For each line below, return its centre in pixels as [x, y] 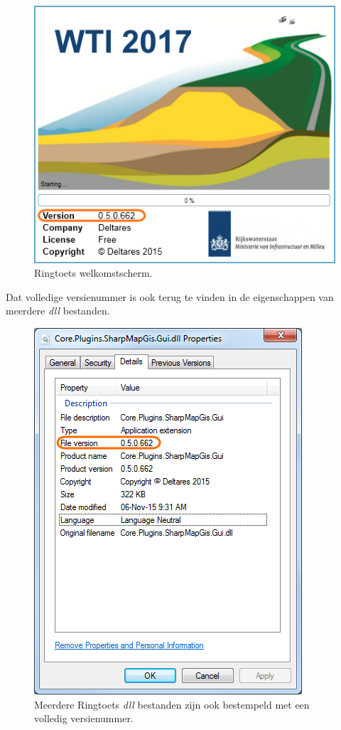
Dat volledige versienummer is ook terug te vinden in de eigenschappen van [170, 296]
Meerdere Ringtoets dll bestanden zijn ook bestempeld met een [172, 704]
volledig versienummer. [84, 718]
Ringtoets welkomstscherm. [93, 273]
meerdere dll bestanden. [58, 311]
